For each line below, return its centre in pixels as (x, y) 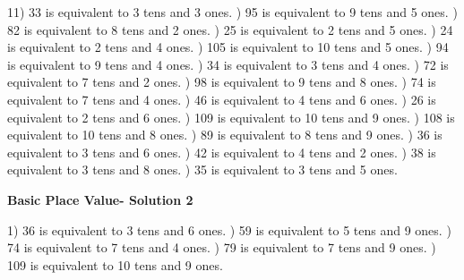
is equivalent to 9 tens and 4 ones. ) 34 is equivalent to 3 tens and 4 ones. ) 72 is (228, 64)
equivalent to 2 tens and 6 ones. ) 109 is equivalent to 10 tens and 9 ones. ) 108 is (231, 117)
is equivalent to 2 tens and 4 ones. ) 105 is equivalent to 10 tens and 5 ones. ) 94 (228, 47)
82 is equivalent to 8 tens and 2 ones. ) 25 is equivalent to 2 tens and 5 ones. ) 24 (230, 29)
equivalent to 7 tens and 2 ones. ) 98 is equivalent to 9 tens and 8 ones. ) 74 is (222, 82)
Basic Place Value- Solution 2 (100, 199)
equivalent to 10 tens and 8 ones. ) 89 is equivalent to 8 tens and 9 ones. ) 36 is (225, 135)
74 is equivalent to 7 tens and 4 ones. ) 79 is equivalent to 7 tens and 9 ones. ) (222, 247)
